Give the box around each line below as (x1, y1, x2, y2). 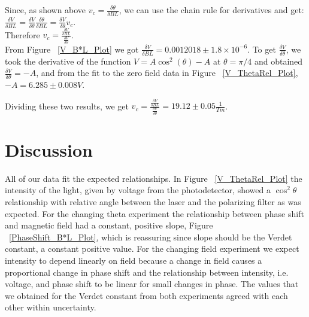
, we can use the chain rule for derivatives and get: (119, 4, 304, 16)
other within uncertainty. (5, 301, 96, 313)
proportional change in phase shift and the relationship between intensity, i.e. (5, 266, 289, 278)
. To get (247, 42, 276, 55)
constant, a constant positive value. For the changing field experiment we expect (5, 242, 299, 255)
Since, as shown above (5, 4, 86, 16)
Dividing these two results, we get (5, 99, 129, 112)
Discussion (5, 137, 93, 161)
